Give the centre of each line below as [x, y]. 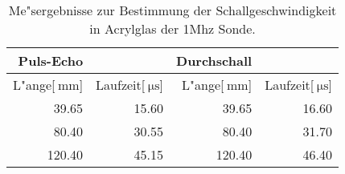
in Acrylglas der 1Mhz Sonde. [172, 28]
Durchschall [214, 61]
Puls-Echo [51, 61]
